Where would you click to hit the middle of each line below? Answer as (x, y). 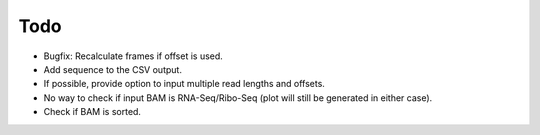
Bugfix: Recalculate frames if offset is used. (133, 56)
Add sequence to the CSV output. (112, 69)
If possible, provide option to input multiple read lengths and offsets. (184, 84)
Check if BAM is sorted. (92, 112)
